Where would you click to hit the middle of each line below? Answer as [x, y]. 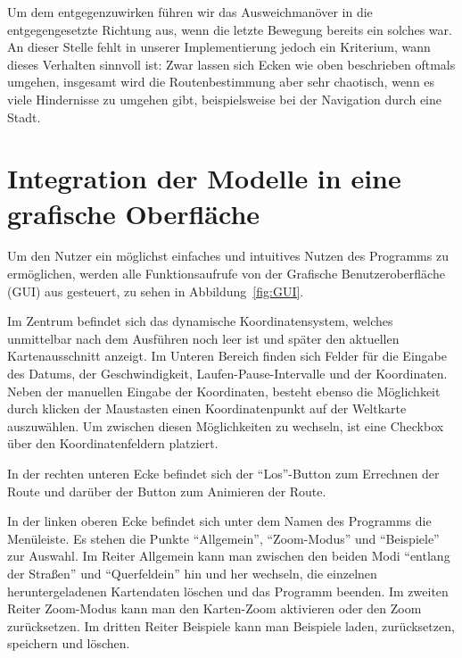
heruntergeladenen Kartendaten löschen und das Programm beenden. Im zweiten [228, 591]
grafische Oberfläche [134, 213]
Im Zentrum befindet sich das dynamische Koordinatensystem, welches [200, 321]
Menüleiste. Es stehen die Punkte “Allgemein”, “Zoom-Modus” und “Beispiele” [223, 538]
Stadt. [24, 117]
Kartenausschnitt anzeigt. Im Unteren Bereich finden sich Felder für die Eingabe [227, 356]
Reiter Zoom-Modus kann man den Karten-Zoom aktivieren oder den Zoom [214, 608]
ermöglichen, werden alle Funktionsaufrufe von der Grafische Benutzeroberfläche [226, 274]
